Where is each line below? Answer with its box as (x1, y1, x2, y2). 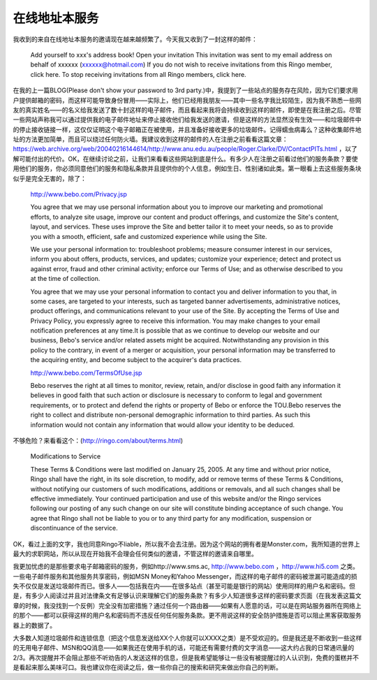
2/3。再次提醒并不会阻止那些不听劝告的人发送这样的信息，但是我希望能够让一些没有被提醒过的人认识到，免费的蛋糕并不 (13, 653, 360, 662)
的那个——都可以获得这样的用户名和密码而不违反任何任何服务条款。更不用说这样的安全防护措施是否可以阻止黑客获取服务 (13, 612, 362, 620)
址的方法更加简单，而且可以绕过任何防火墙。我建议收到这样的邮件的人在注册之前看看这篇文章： (13, 135, 288, 143)
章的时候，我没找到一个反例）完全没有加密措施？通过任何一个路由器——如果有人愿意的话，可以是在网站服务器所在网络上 (13, 601, 362, 609)
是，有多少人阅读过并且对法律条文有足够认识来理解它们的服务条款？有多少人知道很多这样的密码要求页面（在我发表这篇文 (13, 591, 362, 600)
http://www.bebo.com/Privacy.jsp (30, 190, 127, 198)
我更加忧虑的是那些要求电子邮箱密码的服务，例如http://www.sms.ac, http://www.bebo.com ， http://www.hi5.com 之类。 (13, 563, 359, 571)
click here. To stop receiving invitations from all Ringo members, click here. (30, 70, 247, 78)
